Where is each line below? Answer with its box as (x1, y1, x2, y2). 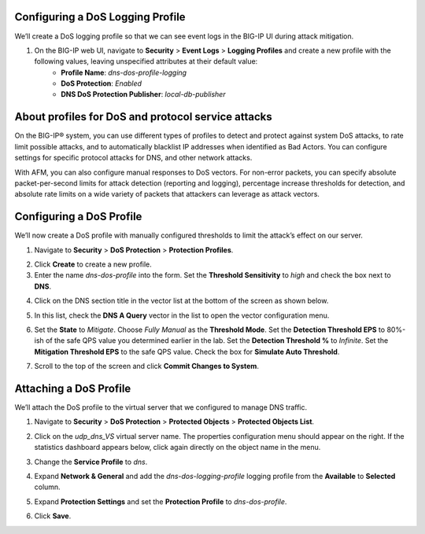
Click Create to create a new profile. (34, 260, 153, 269)
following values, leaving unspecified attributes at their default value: (34, 57, 258, 66)
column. (34, 482, 61, 492)
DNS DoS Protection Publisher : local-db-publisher (61, 90, 226, 99)
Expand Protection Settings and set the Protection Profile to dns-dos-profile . (34, 496, 287, 506)
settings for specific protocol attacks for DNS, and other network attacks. (14, 153, 253, 163)
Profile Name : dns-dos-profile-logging (61, 68, 187, 77)
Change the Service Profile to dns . (34, 457, 148, 466)
